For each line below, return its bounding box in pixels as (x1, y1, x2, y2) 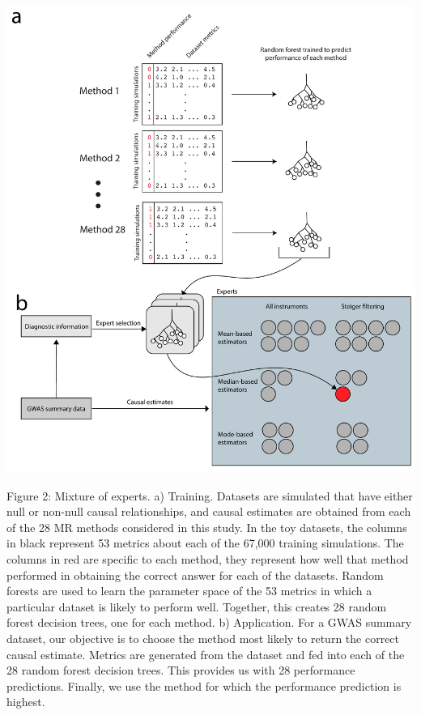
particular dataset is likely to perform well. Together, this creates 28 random (6, 598, 387, 615)
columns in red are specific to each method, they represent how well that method (6, 550, 409, 567)
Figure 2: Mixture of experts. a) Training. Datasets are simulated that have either (6, 487, 413, 504)
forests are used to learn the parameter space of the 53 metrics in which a (6, 582, 372, 599)
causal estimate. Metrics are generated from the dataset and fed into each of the (6, 645, 405, 662)
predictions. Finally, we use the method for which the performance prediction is (6, 677, 402, 694)
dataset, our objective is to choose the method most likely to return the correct (6, 629, 400, 646)
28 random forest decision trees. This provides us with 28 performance (6, 662, 355, 679)
